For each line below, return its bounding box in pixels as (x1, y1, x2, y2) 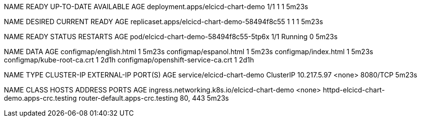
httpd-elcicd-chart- (323, 86, 385, 94)
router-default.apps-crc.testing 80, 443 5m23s (79, 94, 229, 102)
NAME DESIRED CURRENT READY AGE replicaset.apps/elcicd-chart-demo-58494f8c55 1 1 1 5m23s (4, 17, 323, 26)
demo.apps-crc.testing (4, 94, 77, 102)
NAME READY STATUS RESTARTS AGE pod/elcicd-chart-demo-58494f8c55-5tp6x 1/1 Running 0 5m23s (4, 32, 338, 41)
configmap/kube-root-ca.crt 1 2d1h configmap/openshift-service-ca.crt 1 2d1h (4, 56, 254, 64)
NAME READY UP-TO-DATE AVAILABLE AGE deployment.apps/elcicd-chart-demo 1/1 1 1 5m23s (4, 2, 308, 11)
